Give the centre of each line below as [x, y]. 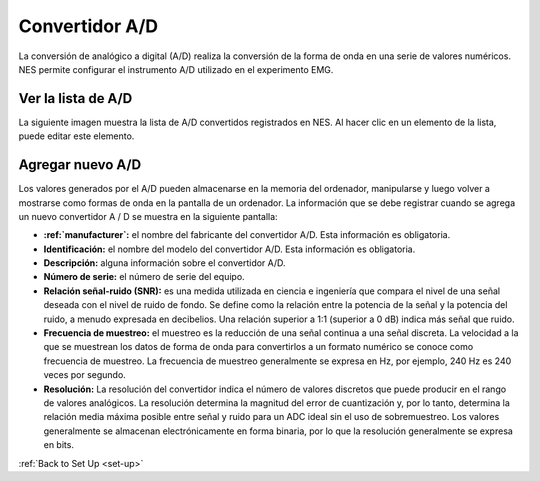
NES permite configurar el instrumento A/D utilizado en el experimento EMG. [176, 69]
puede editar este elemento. [76, 136]
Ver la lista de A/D [75, 98]
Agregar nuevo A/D [80, 165]
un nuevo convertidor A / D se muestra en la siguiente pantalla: [148, 216]
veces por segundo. [85, 375]
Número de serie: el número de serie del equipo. [144, 277]
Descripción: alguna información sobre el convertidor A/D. [164, 263]
